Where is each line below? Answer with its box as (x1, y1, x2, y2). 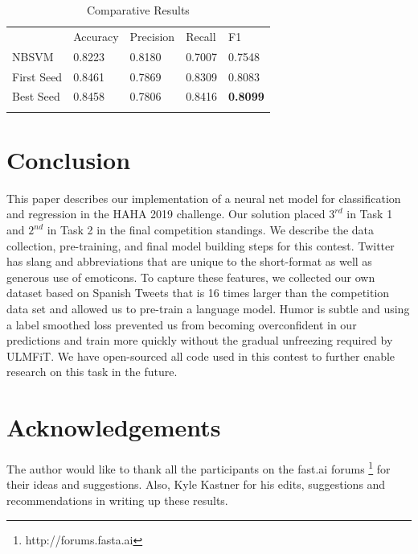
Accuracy (73, 27, 119, 44)
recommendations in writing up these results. (6, 491, 228, 508)
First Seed (12, 68, 63, 85)
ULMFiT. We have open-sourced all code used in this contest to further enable (6, 347, 395, 364)
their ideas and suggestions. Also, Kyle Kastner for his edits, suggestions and (6, 476, 386, 493)
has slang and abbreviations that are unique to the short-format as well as (6, 253, 372, 270)
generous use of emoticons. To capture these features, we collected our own (6, 268, 375, 285)
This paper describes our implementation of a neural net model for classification (6, 189, 401, 206)
